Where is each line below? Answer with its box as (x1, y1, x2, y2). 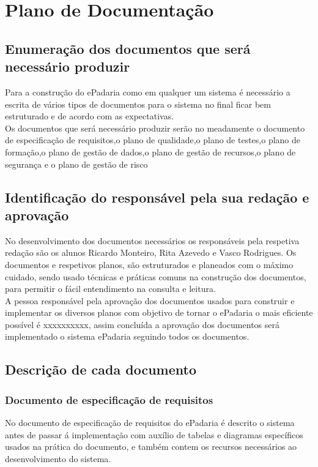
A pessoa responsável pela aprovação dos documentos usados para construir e (5, 294, 295, 307)
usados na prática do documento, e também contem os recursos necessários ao (5, 440, 297, 453)
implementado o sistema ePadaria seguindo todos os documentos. (5, 330, 250, 343)
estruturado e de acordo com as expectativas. (5, 110, 174, 122)
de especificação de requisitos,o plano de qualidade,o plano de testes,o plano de (5, 133, 301, 146)
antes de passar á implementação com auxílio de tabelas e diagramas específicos (5, 428, 303, 441)
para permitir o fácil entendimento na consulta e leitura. (5, 282, 216, 295)
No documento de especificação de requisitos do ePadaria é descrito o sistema (5, 416, 295, 429)
